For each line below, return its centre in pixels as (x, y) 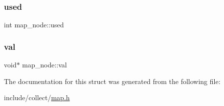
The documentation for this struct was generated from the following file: (112, 81)
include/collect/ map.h (37, 97)
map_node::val (45, 65)
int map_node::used (34, 25)
